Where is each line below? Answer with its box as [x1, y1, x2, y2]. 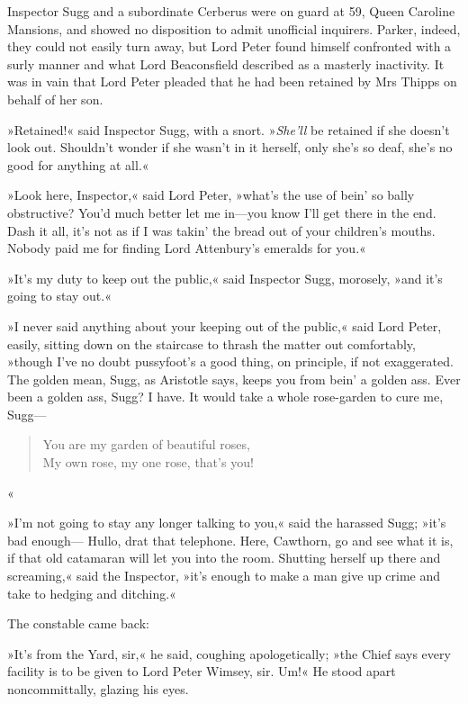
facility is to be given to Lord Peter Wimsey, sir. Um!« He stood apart [7, 662, 396, 681]
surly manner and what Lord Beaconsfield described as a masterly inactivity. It [7, 54, 445, 73]
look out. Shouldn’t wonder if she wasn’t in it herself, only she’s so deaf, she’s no [7, 138, 453, 157]
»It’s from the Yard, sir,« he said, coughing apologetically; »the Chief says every [7, 644, 451, 663]
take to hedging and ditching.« [7, 583, 176, 602]
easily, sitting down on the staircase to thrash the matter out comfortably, [7, 334, 416, 353]
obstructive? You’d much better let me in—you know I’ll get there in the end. [7, 203, 436, 221]
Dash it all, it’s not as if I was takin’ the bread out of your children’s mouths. [7, 221, 436, 239]
